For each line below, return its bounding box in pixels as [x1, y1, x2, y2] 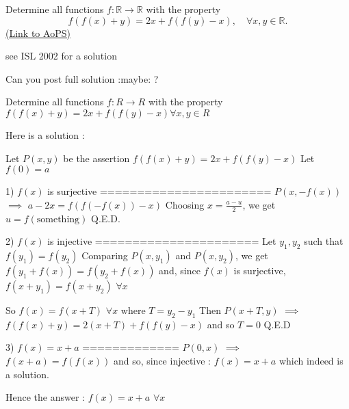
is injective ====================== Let [47, 234, 276, 248]
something [36, 214, 80, 224]
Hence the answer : [5, 390, 85, 404]
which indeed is [279, 353, 344, 367]
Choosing [165, 197, 205, 211]
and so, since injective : [113, 353, 211, 367]
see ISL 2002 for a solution [5, 49, 117, 63]
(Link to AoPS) [5, 25, 70, 40]
